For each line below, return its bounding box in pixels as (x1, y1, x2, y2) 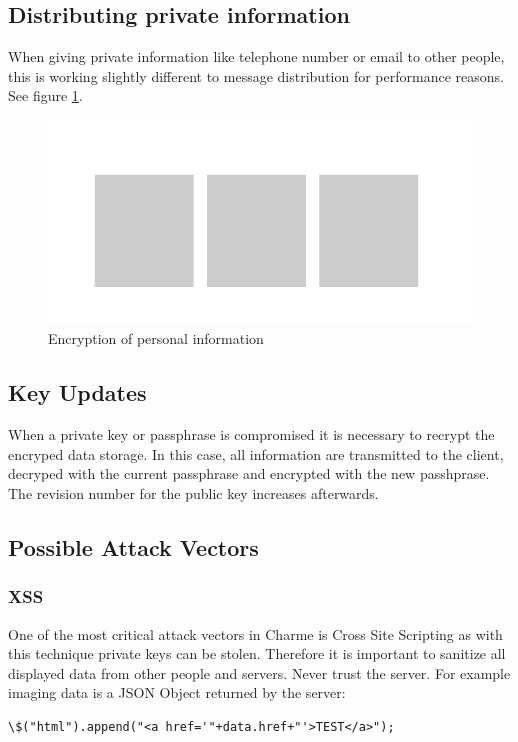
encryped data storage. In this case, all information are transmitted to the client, (8, 443, 504, 464)
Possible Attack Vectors (8, 532, 259, 563)
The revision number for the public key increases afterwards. (8, 483, 379, 504)
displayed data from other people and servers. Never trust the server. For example (8, 662, 511, 683)
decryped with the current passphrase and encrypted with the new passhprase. (8, 463, 490, 484)
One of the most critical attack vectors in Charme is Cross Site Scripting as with (8, 623, 503, 644)
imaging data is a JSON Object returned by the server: (8, 682, 346, 703)
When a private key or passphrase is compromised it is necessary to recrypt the (8, 424, 495, 445)
